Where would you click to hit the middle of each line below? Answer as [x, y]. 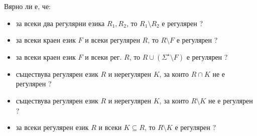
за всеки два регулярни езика [60, 23]
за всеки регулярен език [52, 127]
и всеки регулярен [112, 40]
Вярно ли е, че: [27, 6]
